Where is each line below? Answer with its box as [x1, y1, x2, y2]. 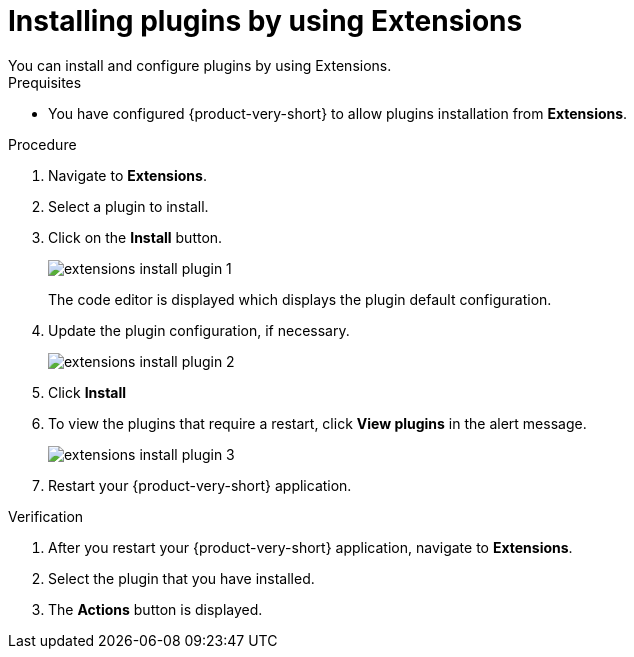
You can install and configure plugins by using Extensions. [8, 56, 392, 74]
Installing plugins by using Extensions [8, 4, 523, 38]
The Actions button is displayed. [48, 600, 263, 618]
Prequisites [8, 73, 82, 91]
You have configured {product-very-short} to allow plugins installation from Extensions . [48, 104, 628, 122]
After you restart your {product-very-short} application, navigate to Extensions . [48, 538, 573, 556]
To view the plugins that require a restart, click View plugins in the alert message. [48, 414, 587, 432]
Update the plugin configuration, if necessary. [48, 321, 350, 339]
